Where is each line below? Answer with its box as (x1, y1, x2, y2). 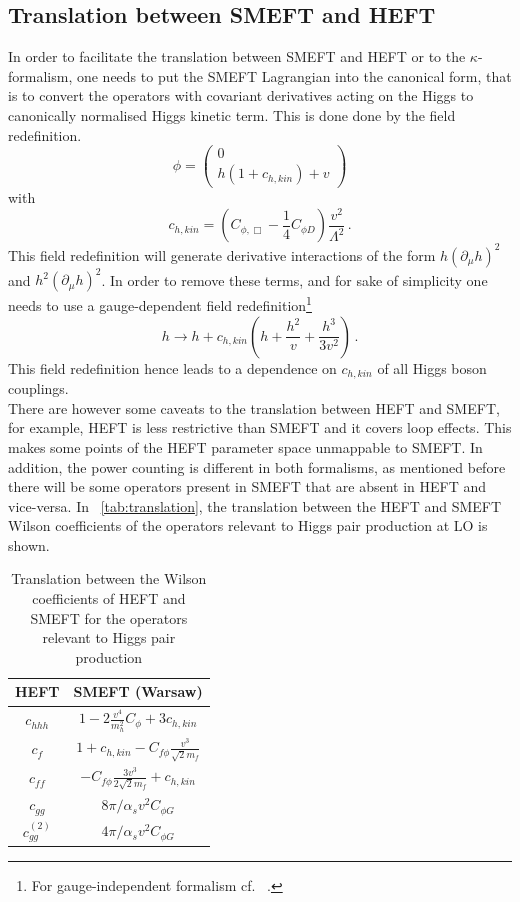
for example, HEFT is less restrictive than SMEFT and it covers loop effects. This (8, 417, 512, 438)
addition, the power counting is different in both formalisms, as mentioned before (8, 456, 506, 477)
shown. (8, 534, 50, 555)
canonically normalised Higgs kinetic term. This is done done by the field (8, 104, 456, 125)
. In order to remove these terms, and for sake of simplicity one (101, 269, 488, 290)
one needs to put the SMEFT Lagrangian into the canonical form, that (76, 65, 512, 86)
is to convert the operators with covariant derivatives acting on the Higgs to (8, 85, 474, 106)
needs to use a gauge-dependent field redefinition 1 (8, 292, 312, 316)
